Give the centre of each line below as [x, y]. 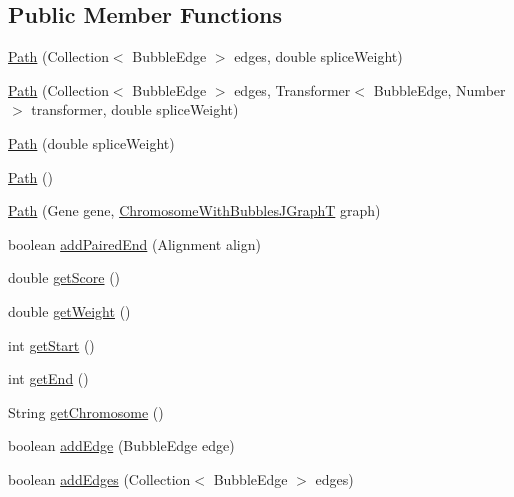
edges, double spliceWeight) [318, 56]
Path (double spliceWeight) [91, 142]
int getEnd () [48, 378]
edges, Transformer [292, 89]
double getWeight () [69, 310]
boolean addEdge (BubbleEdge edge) [121, 445]
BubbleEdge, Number [439, 89]
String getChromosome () [86, 411]
